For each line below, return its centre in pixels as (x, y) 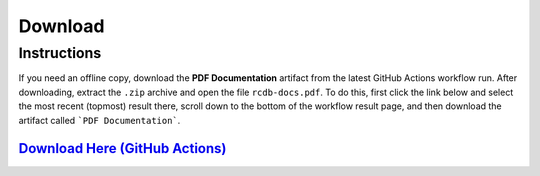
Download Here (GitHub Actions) (122, 148)
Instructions (60, 53)
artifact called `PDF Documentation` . (99, 120)
